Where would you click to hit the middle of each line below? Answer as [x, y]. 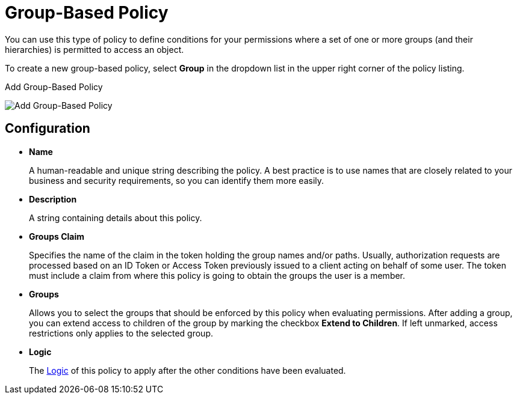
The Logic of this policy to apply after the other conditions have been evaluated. [187, 370]
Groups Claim [57, 236]
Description [53, 199]
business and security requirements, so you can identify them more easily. [177, 180]
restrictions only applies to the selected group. [121, 333]
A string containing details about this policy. [116, 218]
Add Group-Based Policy [54, 87]
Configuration [48, 129]
